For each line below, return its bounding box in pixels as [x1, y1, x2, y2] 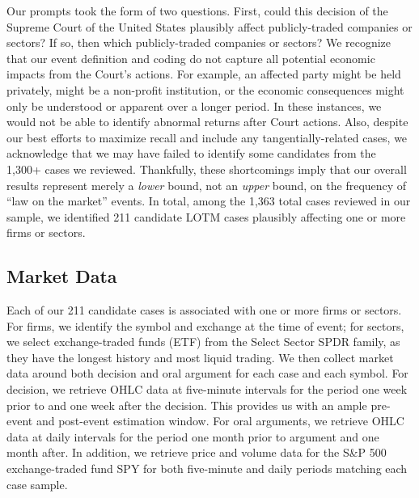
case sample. [6, 475, 68, 492]
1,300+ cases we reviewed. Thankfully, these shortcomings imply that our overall [6, 160, 407, 177]
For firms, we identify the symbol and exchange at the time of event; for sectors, [6, 317, 404, 334]
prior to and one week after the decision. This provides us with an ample [6, 396, 367, 413]
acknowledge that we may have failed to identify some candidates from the [6, 145, 376, 162]
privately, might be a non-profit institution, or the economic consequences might [6, 81, 404, 98]
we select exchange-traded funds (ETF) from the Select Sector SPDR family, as [6, 333, 400, 350]
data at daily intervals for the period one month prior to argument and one [6, 428, 379, 445]
